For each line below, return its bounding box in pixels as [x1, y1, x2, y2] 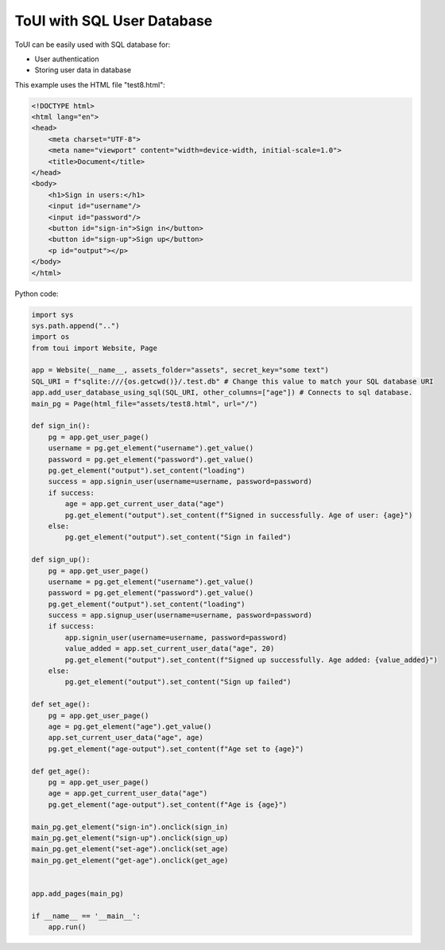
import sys [31, 310, 74, 319]
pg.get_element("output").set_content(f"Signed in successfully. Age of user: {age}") [64, 510, 413, 520]
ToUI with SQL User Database [14, 12, 213, 29]
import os [31, 333, 70, 341]
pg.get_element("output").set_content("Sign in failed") [64, 533, 292, 542]
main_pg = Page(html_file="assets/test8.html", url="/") [31, 399, 258, 408]
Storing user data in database [34, 65, 131, 75]
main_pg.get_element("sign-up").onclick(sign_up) [31, 833, 229, 843]
